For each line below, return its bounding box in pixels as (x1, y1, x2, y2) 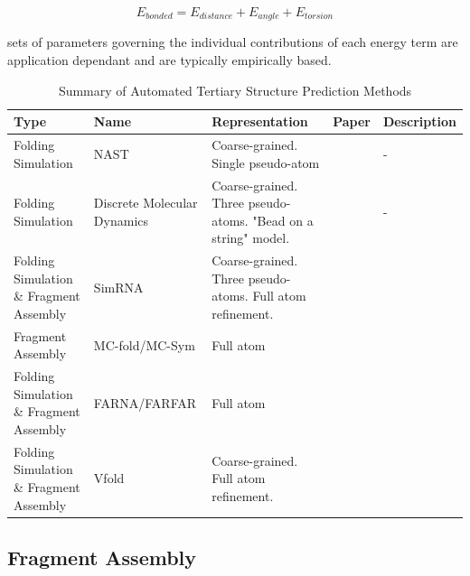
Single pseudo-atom (211, 153, 320, 172)
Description (382, 112, 456, 131)
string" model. (211, 228, 290, 247)
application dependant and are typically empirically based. (7, 51, 332, 70)
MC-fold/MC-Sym (93, 335, 195, 354)
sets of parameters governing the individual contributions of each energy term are (7, 33, 458, 51)
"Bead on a (252, 210, 314, 229)
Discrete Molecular (93, 193, 198, 212)
